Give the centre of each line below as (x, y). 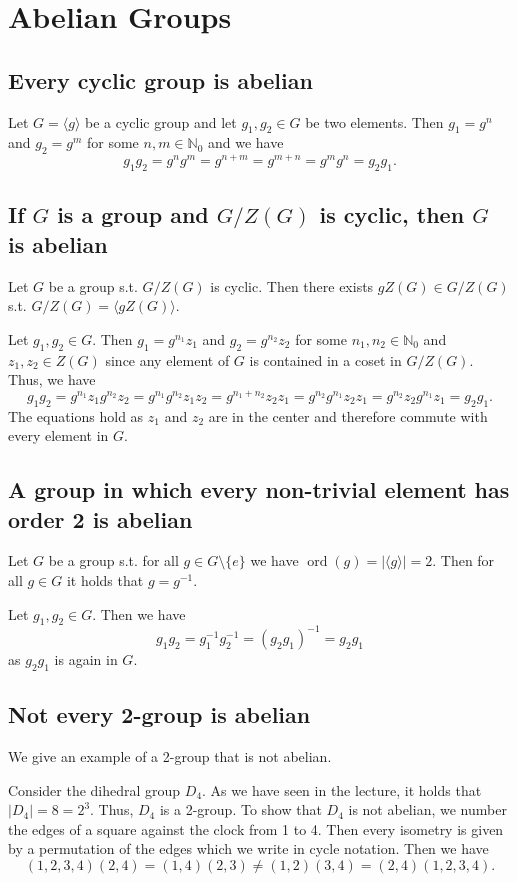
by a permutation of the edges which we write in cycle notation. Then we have (248, 848)
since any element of (167, 359)
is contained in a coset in (325, 359)
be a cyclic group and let (161, 121)
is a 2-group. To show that (240, 809)
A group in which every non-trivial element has (259, 489)
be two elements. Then (374, 121)
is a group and (133, 214)
